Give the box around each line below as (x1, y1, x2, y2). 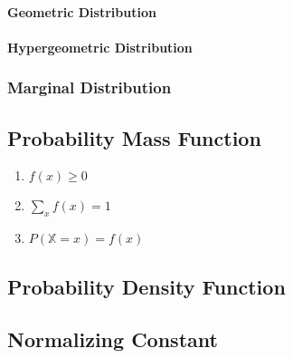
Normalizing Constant (7, 325, 218, 353)
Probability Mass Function (7, 123, 261, 151)
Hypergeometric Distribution (7, 37, 193, 56)
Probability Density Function (7, 272, 286, 300)
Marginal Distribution (7, 76, 172, 99)
